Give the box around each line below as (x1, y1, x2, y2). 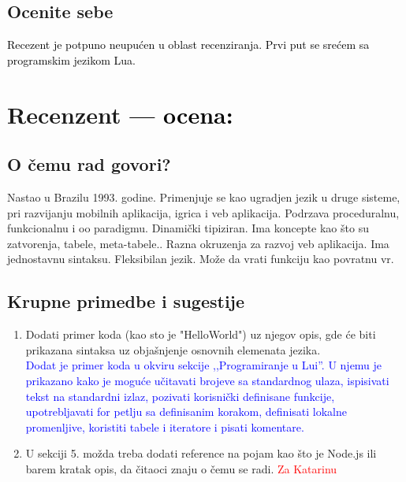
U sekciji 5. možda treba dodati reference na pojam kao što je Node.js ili (25, 445, 377, 462)
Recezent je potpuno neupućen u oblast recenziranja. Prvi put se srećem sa (7, 36, 370, 53)
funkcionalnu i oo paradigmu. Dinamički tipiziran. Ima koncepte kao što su (7, 220, 369, 236)
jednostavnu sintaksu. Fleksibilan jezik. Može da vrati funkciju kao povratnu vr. (7, 250, 394, 267)
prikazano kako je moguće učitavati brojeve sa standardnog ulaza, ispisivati (25, 372, 389, 388)
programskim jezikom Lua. (7, 51, 136, 68)
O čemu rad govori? (7, 152, 171, 176)
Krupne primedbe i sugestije (7, 289, 245, 313)
